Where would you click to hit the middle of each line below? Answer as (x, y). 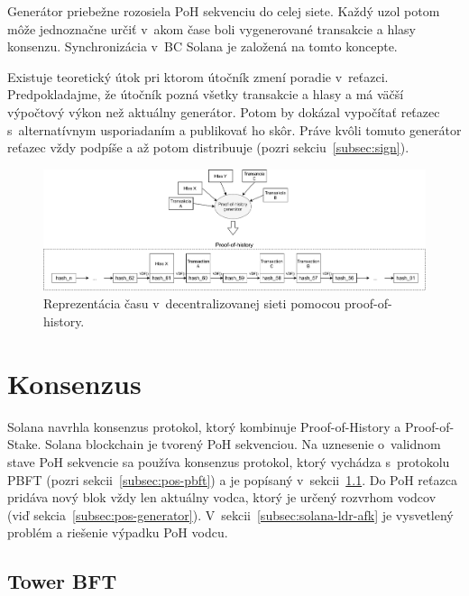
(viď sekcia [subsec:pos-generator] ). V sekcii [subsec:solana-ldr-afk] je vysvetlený (230, 514)
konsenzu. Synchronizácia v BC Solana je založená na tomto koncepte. (202, 46)
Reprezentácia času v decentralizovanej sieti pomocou (192, 303)
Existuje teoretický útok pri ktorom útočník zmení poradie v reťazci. (198, 76)
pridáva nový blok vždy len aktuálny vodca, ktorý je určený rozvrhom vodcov (222, 497)
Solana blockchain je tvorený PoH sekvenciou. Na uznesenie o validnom (243, 444)
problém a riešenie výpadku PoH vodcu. (118, 532)
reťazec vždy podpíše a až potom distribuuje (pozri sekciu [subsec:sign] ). (208, 147)
